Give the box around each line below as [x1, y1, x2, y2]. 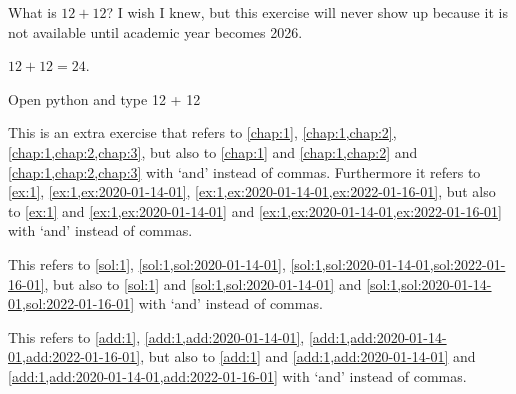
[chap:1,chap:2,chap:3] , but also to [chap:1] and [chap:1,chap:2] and [8, 141, 418, 162]
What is [8, 2, 57, 22]
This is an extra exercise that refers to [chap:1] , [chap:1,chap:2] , [8, 122, 397, 143]
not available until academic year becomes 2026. [8, 21, 303, 42]
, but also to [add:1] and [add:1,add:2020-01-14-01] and [140, 346, 476, 367]
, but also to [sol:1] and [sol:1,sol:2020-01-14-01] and [44, 273, 362, 294]
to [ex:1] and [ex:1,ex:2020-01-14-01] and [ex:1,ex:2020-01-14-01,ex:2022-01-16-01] [8, 200, 502, 221]
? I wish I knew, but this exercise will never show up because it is [106, 2, 508, 22]
